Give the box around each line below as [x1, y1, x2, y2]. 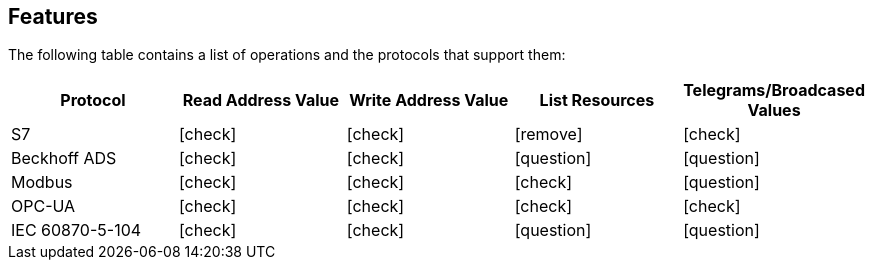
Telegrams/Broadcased [683, 80, 865, 101]
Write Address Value [349, 90, 509, 111]
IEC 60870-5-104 [11, 220, 142, 241]
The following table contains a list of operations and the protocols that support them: [8, 46, 566, 64]
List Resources [539, 90, 655, 111]
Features [8, 4, 98, 29]
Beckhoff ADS [11, 148, 117, 169]
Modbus [11, 172, 73, 193]
